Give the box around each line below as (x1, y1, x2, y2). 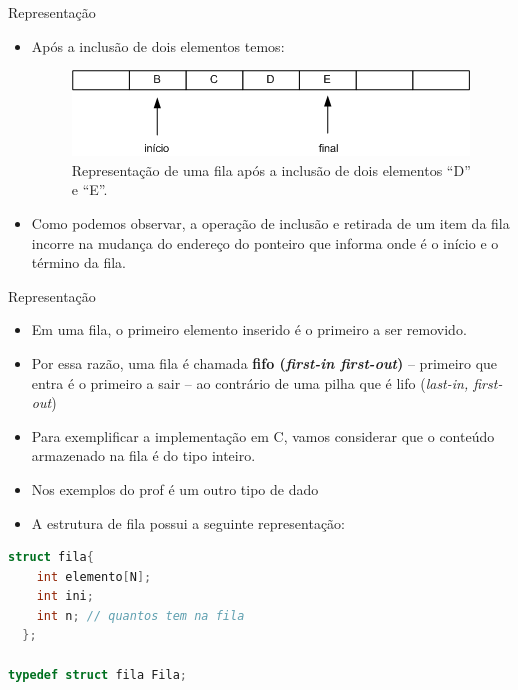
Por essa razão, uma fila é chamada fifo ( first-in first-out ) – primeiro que (31, 352, 498, 373)
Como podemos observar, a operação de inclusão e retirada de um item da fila (31, 212, 510, 233)
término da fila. (31, 252, 126, 273)
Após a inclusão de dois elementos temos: (31, 35, 285, 56)
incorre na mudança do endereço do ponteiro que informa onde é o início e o (31, 232, 499, 253)
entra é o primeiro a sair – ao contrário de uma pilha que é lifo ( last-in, (31, 372, 469, 393)
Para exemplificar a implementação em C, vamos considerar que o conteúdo (31, 425, 495, 446)
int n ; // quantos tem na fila (36, 608, 245, 623)
